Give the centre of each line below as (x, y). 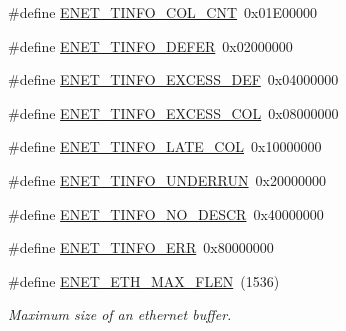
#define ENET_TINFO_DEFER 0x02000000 (150, 45)
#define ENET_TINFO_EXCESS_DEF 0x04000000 (173, 79)
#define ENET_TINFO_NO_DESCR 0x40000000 (166, 213)
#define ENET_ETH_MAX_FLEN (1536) (144, 280)
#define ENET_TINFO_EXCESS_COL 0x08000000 (173, 112)
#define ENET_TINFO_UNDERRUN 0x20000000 (167, 179)
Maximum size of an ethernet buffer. (120, 314)
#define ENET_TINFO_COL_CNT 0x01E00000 (162, 12)
